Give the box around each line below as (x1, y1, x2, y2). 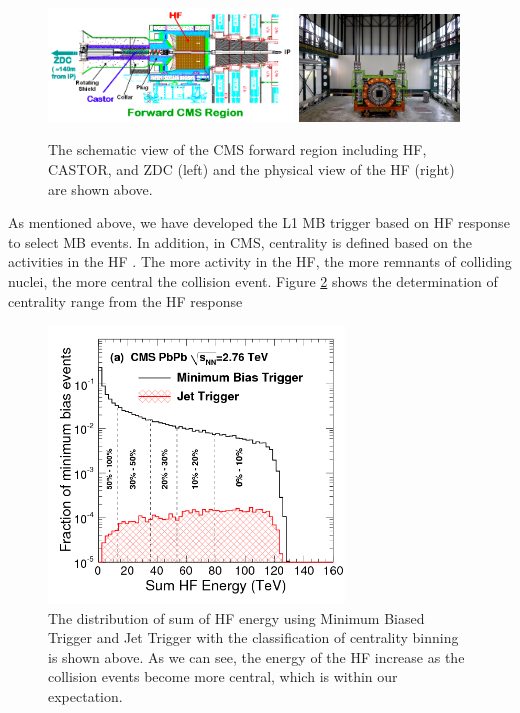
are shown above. (48, 178, 153, 199)
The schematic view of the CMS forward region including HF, (48, 139, 427, 160)
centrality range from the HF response (8, 290, 243, 311)
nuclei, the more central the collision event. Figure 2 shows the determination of (8, 270, 498, 291)
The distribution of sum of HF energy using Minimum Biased (48, 607, 425, 628)
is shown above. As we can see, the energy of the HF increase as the (48, 646, 465, 667)
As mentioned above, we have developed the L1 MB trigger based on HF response (8, 212, 510, 233)
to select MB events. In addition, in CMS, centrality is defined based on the (8, 231, 473, 252)
